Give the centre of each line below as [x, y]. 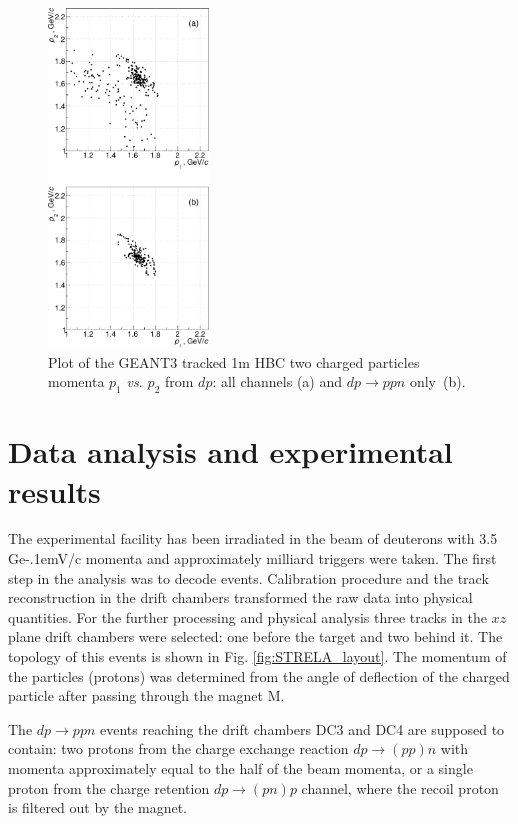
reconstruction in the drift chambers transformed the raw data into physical [240, 597]
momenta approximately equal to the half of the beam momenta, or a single [240, 767]
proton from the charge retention [109, 787]
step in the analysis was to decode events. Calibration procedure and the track [248, 577]
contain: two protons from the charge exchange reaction [178, 748]
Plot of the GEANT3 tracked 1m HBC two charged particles [234, 361]
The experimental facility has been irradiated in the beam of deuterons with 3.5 [253, 538]
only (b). [437, 381]
